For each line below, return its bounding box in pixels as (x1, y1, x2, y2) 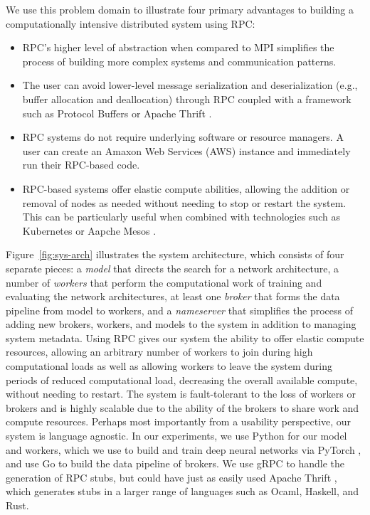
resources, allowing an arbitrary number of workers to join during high (6, 344, 313, 359)
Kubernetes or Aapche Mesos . (22, 223, 157, 238)
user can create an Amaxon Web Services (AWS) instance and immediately (22, 143, 351, 158)
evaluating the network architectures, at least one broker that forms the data (6, 289, 340, 304)
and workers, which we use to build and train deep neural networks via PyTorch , (6, 442, 361, 457)
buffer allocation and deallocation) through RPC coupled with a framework (22, 91, 351, 106)
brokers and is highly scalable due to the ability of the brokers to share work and (6, 400, 359, 415)
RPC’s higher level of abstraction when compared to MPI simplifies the (22, 40, 334, 55)
